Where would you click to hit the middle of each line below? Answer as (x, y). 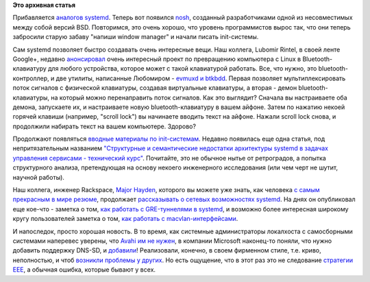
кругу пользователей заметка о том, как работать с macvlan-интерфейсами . (125, 219)
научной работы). (39, 177)
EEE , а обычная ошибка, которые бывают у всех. (84, 270)
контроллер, (31, 78)
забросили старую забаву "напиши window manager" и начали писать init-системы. (136, 37)
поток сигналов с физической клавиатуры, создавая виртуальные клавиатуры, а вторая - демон (155, 88)
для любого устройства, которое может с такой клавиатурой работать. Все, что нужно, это (183, 69)
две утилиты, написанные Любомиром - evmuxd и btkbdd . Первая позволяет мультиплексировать (201, 78)
